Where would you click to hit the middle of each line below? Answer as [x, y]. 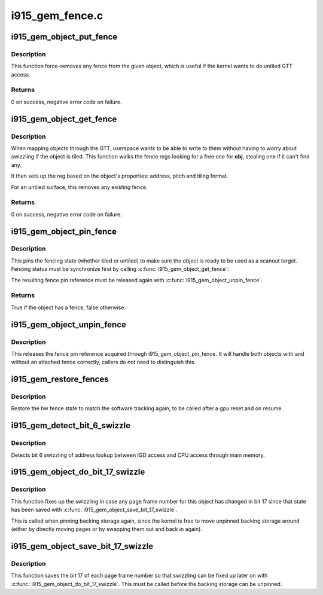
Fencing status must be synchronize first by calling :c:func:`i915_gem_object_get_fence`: [120, 269]
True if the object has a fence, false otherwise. [68, 307]
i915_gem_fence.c [57, 16]
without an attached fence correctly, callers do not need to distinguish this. [103, 362]
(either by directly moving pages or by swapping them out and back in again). [107, 529]
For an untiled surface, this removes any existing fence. [79, 187]
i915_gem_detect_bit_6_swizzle [71, 425]
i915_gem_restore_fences [60, 379]
